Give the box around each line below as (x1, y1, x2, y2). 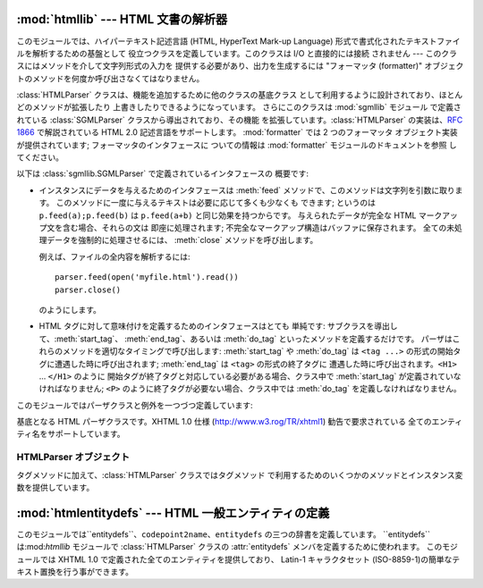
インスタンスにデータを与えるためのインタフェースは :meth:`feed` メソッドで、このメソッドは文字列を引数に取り (38, 184, 455, 196)
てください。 (16, 152, 64, 163)
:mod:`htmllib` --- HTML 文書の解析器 (16, 12, 228, 27)
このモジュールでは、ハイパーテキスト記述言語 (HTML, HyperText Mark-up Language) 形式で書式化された (16, 36, 406, 46)
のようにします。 (38, 304, 102, 315)
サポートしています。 (47, 429, 125, 440)
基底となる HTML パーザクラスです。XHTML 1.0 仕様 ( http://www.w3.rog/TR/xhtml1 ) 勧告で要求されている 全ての (16, 416, 433, 427)
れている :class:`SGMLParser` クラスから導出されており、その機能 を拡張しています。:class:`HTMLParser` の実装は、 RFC (16, 114, 463, 125)
